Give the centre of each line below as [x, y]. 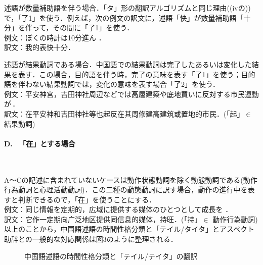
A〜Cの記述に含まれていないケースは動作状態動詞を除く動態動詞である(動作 [131, 179]
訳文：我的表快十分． [39, 47]
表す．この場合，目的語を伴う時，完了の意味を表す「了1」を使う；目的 [137, 74]
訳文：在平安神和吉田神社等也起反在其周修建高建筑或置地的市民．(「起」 [124, 113]
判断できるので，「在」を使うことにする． [87, 199]
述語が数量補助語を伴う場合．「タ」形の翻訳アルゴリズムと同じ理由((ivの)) [127, 8]
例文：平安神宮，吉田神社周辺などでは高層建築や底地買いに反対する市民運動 [131, 94]
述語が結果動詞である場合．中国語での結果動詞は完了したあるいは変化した [128, 64]
